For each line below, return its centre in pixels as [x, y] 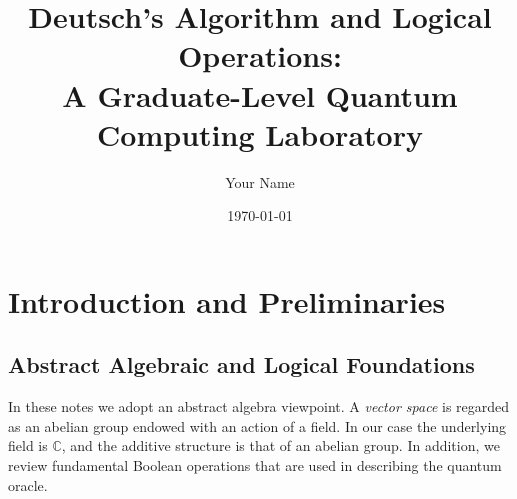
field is [28, 445]
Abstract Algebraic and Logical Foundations [241, 364]
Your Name [260, 181]
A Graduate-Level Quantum [260, 94]
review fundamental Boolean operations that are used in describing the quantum [255, 465]
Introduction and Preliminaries [227, 300]
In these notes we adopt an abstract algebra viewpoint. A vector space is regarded [259, 406]
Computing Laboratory [260, 133]
